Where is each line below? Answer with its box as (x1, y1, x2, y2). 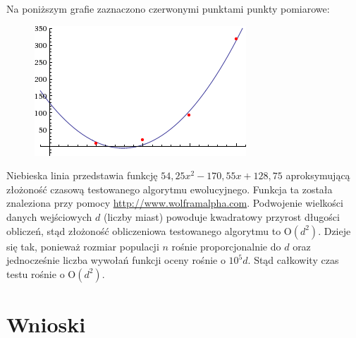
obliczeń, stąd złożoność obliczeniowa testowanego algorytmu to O (6, 223, 292, 238)
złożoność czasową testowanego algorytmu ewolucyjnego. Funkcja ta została (6, 181, 333, 196)
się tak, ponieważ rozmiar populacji (6, 239, 159, 253)
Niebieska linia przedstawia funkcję (6, 168, 158, 183)
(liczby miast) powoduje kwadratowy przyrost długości (104, 209, 340, 224)
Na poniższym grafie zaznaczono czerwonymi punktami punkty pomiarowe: (6, 1, 330, 16)
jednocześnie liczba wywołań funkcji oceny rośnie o (6, 253, 226, 267)
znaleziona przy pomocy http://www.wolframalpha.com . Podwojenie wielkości (6, 195, 343, 210)
